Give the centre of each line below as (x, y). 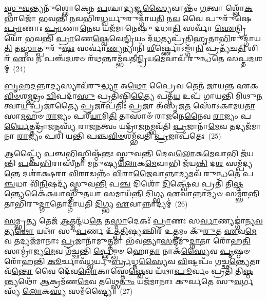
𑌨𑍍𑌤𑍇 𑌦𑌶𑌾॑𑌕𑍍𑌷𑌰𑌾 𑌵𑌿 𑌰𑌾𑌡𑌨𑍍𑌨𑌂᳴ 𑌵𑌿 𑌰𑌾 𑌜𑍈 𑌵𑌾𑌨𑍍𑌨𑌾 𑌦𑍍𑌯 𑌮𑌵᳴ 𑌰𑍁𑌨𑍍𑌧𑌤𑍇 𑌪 (129, 173)
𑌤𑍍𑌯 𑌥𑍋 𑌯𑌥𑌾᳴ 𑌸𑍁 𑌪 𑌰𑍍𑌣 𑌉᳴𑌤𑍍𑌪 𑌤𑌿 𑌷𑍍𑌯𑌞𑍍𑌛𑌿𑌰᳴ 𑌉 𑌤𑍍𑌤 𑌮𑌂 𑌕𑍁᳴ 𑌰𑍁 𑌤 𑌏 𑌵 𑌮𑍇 (130, 230)
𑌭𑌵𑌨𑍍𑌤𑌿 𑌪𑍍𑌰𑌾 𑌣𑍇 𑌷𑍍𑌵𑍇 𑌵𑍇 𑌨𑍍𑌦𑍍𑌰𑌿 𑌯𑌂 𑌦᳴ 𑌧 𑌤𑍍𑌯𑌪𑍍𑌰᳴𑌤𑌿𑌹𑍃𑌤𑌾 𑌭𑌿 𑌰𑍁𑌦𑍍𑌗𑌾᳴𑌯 (143, 38)
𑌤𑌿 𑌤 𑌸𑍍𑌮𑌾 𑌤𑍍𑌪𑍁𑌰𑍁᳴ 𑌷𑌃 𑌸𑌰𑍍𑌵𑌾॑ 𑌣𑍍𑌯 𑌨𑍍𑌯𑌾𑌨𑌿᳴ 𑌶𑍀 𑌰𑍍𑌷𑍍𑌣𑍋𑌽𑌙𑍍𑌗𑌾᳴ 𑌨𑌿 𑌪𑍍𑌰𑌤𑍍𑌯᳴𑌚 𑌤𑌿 (125, 48)
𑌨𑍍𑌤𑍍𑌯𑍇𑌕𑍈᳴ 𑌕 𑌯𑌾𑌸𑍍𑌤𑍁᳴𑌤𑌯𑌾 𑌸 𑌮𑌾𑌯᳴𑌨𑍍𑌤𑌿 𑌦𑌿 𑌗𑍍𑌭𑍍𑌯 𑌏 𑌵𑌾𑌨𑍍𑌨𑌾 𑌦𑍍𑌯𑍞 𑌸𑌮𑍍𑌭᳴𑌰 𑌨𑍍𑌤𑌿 (132, 193)
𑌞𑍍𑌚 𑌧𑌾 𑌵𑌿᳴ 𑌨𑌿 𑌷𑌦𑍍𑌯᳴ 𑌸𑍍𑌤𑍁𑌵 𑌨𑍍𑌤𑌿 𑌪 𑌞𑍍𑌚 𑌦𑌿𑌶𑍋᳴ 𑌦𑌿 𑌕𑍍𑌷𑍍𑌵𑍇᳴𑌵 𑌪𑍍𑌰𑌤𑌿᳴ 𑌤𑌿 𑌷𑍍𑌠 (124, 183)
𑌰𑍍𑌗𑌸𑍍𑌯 (247, 281)
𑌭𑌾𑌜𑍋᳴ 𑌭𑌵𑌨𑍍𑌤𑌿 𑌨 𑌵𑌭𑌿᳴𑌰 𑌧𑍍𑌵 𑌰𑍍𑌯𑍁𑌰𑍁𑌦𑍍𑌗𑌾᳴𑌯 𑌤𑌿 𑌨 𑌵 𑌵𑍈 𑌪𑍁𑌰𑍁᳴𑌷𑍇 (128, 18)
